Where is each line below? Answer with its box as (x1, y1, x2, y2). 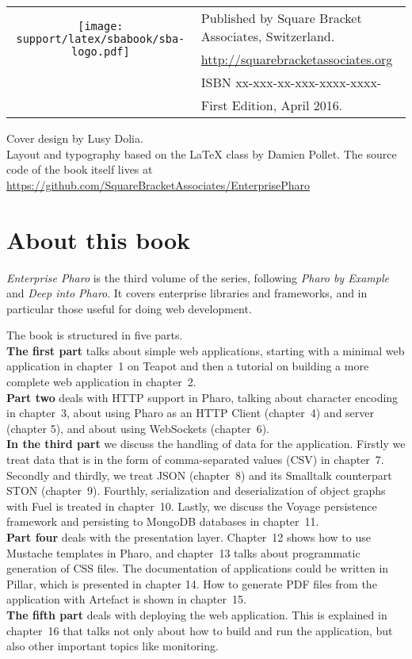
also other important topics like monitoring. (6, 638, 219, 654)
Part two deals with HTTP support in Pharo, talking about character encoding (6, 389, 399, 405)
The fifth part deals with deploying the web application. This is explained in (6, 606, 387, 623)
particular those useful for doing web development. (6, 300, 252, 316)
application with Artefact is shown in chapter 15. (6, 591, 246, 607)
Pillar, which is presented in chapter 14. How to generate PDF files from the (6, 575, 377, 592)
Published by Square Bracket (200, 9, 362, 27)
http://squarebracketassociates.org (200, 50, 393, 68)
